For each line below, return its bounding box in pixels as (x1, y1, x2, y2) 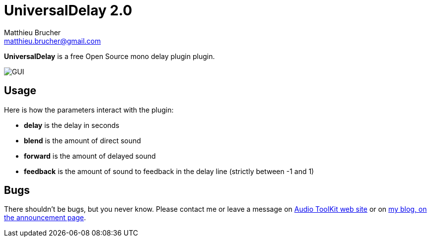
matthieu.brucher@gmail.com (4, 36, 101, 45)
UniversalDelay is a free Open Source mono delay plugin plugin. (4, 52, 215, 60)
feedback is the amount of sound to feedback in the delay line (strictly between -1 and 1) (24, 167, 314, 176)
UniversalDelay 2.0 (4, 2, 133, 19)
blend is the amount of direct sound (24, 136, 141, 145)
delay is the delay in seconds (24, 120, 120, 129)
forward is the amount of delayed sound (24, 151, 156, 160)
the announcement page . (4, 213, 86, 222)
